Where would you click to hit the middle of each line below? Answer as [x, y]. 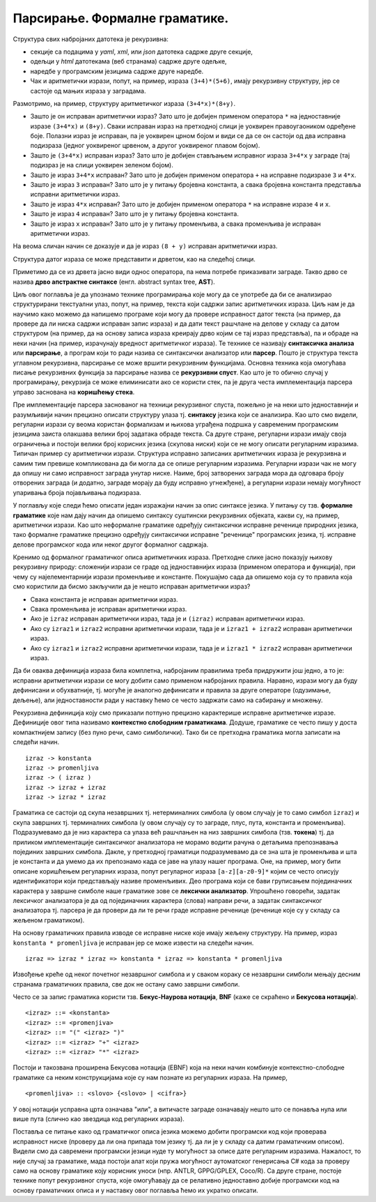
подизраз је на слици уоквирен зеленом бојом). [102, 165]
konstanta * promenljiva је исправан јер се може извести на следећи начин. [133, 943]
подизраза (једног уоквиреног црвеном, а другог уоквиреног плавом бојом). [145, 146]
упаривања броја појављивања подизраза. [77, 492]
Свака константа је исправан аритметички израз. [104, 599]
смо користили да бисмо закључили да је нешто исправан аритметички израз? [132, 586]
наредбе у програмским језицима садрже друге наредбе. [117, 71]
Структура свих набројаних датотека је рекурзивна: [91, 39]
